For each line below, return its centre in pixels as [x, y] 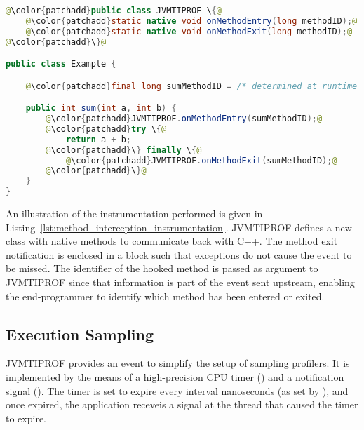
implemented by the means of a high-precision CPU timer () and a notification [175, 377]
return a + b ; [99, 139]
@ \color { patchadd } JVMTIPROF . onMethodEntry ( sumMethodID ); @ [184, 119]
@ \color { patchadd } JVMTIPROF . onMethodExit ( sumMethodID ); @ [201, 160]
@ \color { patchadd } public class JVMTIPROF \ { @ [114, 11]
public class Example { [61, 64]
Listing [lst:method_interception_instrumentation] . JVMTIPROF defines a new [179, 227]
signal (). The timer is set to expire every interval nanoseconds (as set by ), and [177, 390]
